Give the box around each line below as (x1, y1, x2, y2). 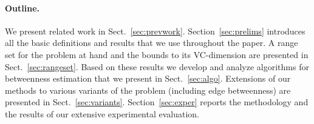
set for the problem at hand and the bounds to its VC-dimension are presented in (5, 48, 309, 60)
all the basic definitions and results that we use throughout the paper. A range (5, 36, 298, 49)
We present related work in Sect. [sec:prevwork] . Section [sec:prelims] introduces (5, 24, 305, 37)
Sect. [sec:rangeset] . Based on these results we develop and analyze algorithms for (5, 60, 309, 73)
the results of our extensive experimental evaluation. (5, 107, 200, 120)
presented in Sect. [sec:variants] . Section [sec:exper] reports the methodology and (5, 96, 309, 108)
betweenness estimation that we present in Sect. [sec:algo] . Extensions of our (5, 72, 291, 85)
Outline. (5, 1, 40, 14)
